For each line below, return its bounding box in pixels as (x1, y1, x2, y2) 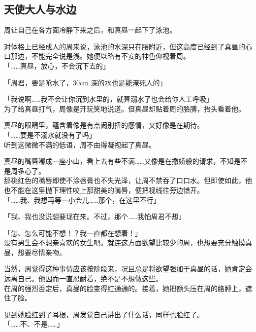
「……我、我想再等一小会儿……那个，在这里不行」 (4, 194, 160, 205)
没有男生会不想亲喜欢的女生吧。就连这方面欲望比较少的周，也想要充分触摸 (4, 237, 245, 248)
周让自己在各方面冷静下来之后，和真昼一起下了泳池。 (4, 25, 176, 35)
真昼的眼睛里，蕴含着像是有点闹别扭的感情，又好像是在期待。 (4, 120, 204, 130)
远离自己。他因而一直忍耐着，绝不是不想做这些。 (4, 273, 162, 284)
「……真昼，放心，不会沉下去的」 (4, 60, 110, 71)
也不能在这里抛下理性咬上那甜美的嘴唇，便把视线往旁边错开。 (4, 184, 204, 195)
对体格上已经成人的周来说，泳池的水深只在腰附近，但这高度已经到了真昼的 (4, 41, 245, 51)
